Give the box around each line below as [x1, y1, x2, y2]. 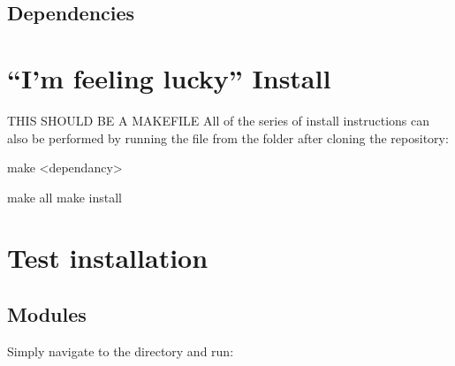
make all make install [7, 187, 122, 206]
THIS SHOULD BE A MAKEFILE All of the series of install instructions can [7, 111, 430, 129]
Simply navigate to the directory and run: [7, 341, 234, 360]
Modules [7, 301, 87, 328]
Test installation [7, 240, 209, 276]
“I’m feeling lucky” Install [7, 59, 331, 95]
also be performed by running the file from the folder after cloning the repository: [7, 128, 449, 147]
